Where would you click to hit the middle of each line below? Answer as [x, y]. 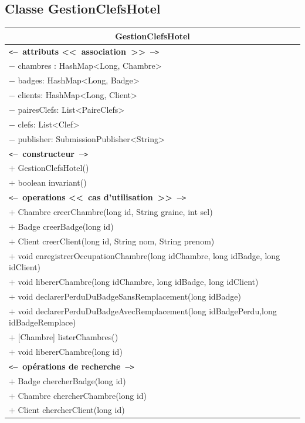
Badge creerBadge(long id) [66, 226]
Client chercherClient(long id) [71, 410]
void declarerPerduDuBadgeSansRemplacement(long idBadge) [129, 296]
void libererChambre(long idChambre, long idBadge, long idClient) [138, 281]
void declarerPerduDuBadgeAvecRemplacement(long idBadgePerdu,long [147, 310]
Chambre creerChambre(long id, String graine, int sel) [115, 212]
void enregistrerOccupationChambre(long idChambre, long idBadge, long [149, 255]
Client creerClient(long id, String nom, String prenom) [116, 241]
